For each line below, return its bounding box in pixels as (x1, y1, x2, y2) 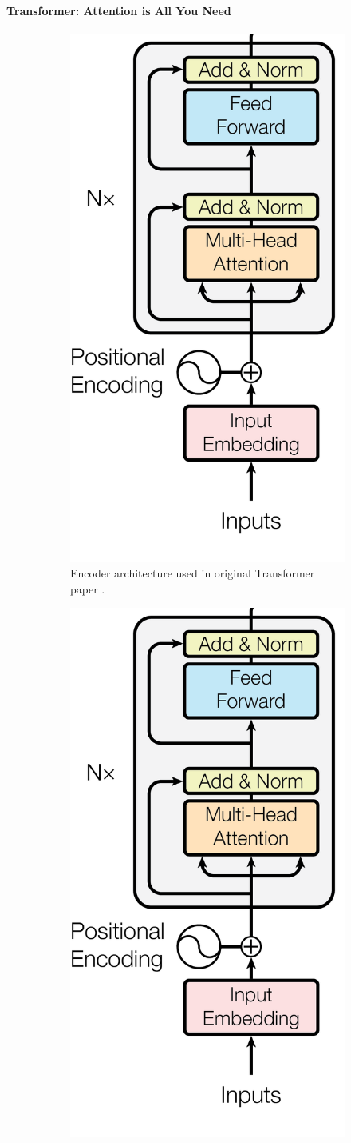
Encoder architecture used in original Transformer (70, 565, 315, 581)
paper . (70, 580, 105, 597)
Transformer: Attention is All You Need (6, 2, 231, 18)
